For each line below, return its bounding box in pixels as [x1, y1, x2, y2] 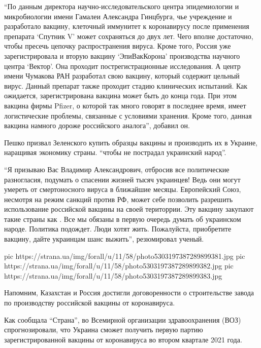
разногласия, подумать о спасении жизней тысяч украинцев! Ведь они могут [4, 174, 241, 184]
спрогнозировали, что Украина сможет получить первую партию [4, 324, 203, 335]
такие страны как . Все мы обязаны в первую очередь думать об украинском [4, 213, 241, 224]
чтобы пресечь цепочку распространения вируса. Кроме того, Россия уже [4, 41, 231, 51]
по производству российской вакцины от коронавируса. [4, 297, 175, 308]
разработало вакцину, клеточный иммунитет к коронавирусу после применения [4, 21, 249, 31]
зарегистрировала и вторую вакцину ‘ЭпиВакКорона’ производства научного [4, 50, 240, 61]
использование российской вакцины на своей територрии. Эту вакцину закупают [4, 204, 254, 214]
